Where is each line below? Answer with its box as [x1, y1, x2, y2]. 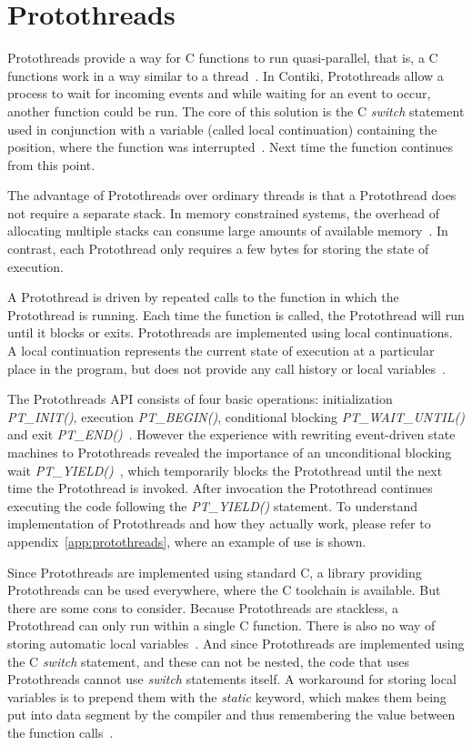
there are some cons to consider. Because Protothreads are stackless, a [7, 598, 399, 617]
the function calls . [7, 722, 114, 741]
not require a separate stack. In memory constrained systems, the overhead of [7, 203, 440, 222]
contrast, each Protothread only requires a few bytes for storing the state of [7, 239, 429, 258]
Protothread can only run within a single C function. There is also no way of [7, 616, 436, 635]
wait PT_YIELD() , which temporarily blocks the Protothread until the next [7, 460, 443, 479]
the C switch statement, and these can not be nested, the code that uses [7, 651, 409, 670]
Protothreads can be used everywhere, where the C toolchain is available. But [7, 580, 441, 599]
